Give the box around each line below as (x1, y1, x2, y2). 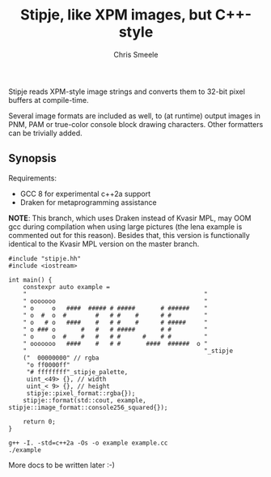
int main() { (8, 275, 53, 284)
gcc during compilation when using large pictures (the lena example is (8, 221, 243, 232)
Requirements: (8, 172, 57, 183)
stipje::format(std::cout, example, (23, 396, 147, 404)
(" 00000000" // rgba (23, 354, 100, 362)
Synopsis (8, 151, 57, 165)
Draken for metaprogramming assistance (19, 197, 157, 207)
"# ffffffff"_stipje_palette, (26, 368, 129, 376)
